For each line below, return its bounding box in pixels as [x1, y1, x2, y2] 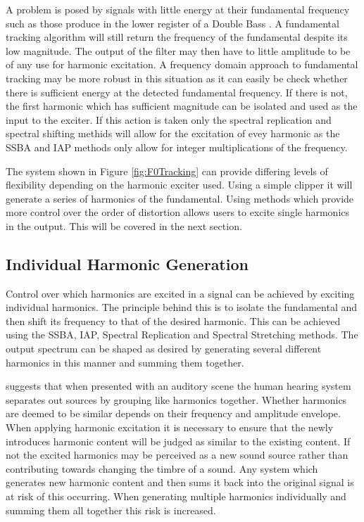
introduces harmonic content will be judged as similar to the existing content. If [6, 433, 351, 448]
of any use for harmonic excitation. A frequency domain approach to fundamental [6, 57, 358, 72]
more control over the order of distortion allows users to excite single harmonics [6, 205, 350, 219]
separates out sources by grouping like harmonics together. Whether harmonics [6, 392, 347, 407]
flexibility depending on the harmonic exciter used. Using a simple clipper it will [6, 177, 353, 192]
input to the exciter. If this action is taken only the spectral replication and [6, 112, 332, 127]
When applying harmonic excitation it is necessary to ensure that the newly [6, 420, 334, 435]
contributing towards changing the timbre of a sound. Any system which [6, 461, 318, 476]
